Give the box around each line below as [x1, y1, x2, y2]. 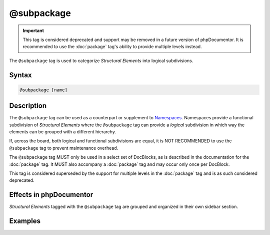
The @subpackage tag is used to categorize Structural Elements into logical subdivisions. [9, 58, 193, 64]
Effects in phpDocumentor [9, 190, 93, 199]
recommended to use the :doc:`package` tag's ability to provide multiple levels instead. [22, 44, 202, 50]
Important [22, 28, 44, 34]
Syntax [9, 71, 32, 79]
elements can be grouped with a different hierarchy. [9, 129, 116, 135]
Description [9, 102, 47, 110]
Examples [9, 217, 41, 225]
